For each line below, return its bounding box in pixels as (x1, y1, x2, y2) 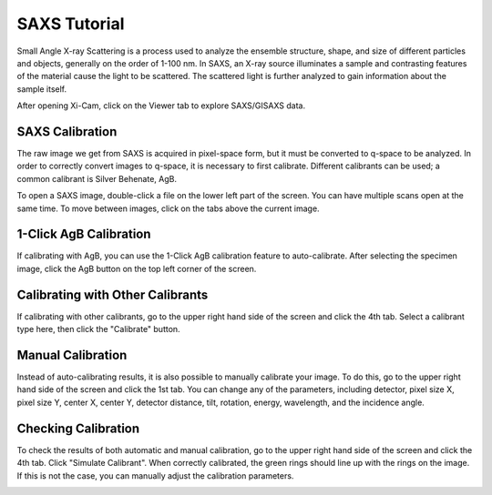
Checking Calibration (16, 420, 140, 436)
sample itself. (16, 83, 67, 95)
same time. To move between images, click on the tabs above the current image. (16, 203, 320, 214)
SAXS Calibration (16, 124, 118, 139)
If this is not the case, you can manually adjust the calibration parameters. (16, 470, 294, 481)
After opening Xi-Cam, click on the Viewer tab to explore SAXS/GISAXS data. (16, 100, 305, 111)
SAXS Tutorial (16, 14, 125, 34)
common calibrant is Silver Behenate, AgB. (16, 173, 178, 184)
